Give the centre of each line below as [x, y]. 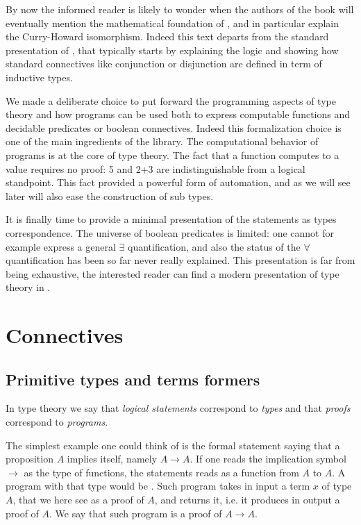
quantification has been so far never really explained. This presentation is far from [180, 260]
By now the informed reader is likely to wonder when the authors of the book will [180, 9]
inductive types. [39, 77]
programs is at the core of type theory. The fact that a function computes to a [173, 155]
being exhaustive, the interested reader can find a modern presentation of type [173, 273]
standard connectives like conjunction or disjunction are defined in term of [164, 64]
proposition [30, 459]
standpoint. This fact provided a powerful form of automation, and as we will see [178, 182]
